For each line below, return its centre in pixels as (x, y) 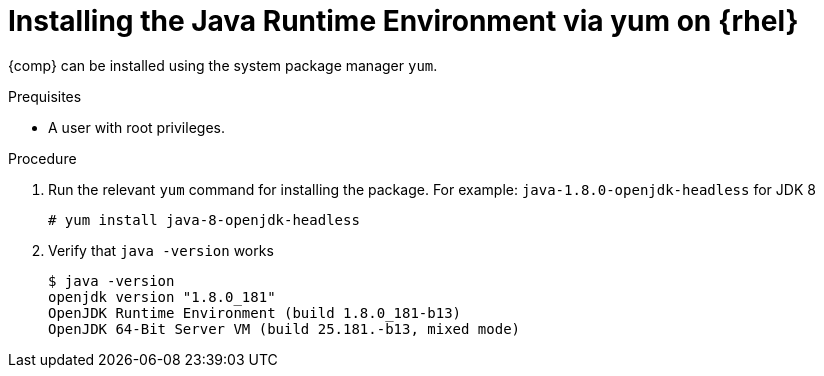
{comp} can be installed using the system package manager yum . (223, 65)
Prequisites (45, 96)
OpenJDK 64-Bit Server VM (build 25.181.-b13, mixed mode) (284, 328)
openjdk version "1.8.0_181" (162, 296)
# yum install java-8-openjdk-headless (204, 219)
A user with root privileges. (136, 127)
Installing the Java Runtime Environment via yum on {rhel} (403, 21)
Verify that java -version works (161, 250)
